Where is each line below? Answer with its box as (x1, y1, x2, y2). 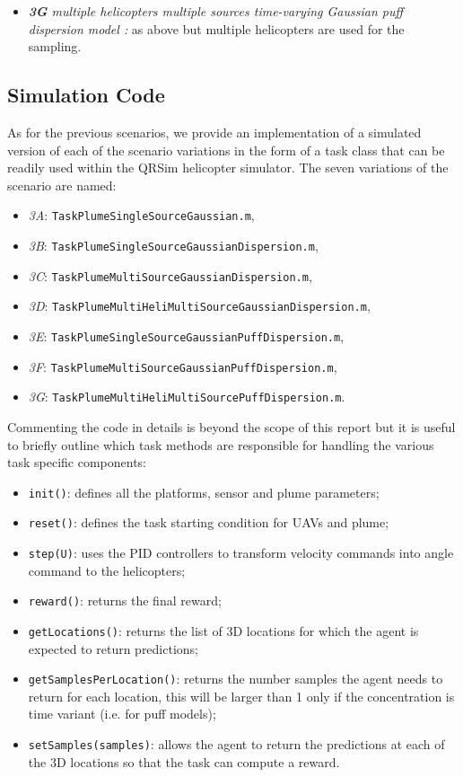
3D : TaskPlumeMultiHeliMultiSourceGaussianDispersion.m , (28, 296, 371, 315)
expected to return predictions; (28, 639, 199, 658)
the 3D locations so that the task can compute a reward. (28, 752, 340, 771)
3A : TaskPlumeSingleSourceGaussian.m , (28, 206, 255, 225)
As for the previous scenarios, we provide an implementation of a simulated (7, 122, 422, 141)
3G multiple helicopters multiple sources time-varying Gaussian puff (28, 2, 404, 20)
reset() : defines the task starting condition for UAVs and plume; (28, 513, 389, 532)
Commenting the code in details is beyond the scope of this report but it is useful (7, 417, 456, 436)
